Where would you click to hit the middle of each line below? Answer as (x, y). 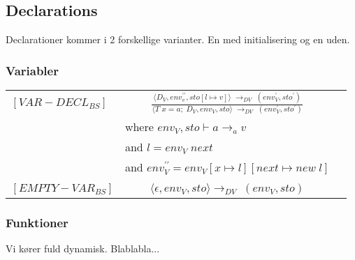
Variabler (32, 70)
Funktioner (37, 222)
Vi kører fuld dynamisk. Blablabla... (83, 248)
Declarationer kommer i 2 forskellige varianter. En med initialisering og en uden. (178, 39)
